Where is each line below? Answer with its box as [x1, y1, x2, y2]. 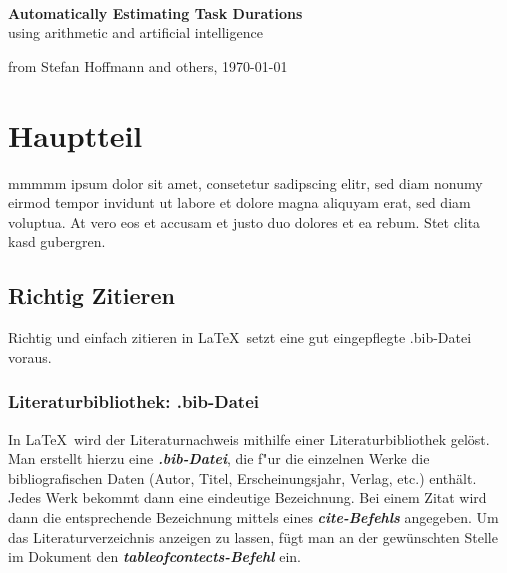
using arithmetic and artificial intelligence [8, 22, 263, 43]
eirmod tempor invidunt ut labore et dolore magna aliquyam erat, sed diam [8, 192, 471, 213]
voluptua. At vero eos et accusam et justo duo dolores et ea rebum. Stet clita [8, 211, 481, 232]
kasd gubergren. [8, 231, 106, 252]
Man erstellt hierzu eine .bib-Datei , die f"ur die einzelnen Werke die [8, 448, 430, 469]
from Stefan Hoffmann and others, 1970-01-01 [8, 55, 288, 76]
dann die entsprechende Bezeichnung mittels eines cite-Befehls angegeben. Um [8, 507, 499, 528]
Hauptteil [8, 114, 143, 155]
